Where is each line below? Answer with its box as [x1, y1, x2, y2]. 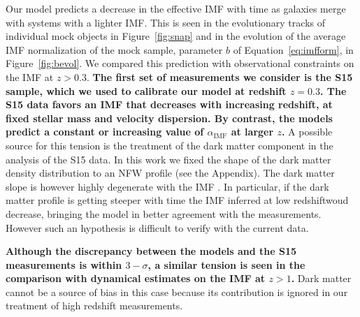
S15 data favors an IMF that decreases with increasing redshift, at [6, 97, 333, 112]
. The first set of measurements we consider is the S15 [87, 69, 353, 84]
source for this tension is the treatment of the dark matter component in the [6, 138, 333, 152]
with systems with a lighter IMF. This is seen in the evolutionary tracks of [6, 15, 325, 29]
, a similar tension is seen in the [147, 257, 305, 272]
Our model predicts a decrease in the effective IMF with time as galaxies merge [6, 1, 346, 15]
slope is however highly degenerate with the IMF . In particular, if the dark [6, 179, 329, 193]
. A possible [281, 124, 333, 139]
